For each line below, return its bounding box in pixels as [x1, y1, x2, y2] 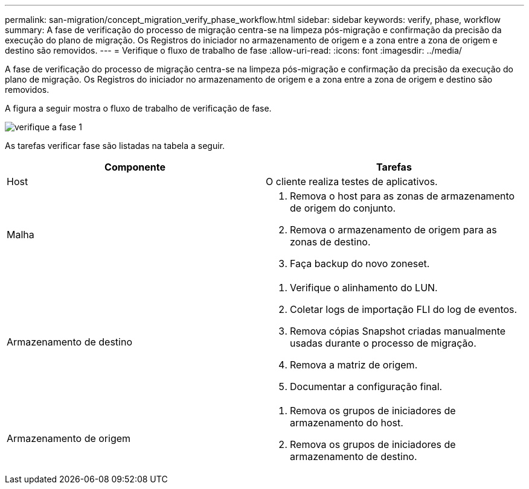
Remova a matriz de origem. [290, 359, 418, 371]
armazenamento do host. [290, 417, 403, 429]
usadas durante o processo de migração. [290, 337, 476, 349]
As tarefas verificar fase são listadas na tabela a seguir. [5, 140, 225, 151]
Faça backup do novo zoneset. [290, 257, 430, 270]
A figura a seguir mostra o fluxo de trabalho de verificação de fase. [5, 103, 272, 113]
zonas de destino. [290, 236, 371, 248]
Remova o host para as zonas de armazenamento [290, 190, 515, 202]
